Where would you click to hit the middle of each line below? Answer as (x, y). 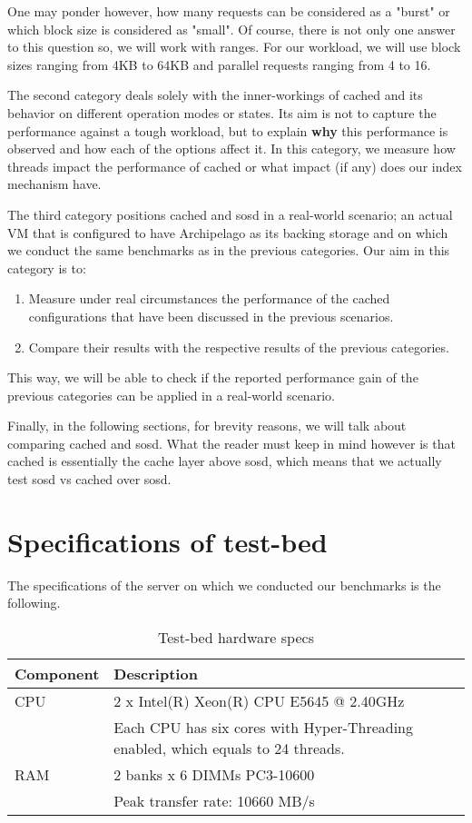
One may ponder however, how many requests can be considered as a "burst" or (229, 11)
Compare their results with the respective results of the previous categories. (239, 347)
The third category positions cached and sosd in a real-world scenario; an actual (230, 214)
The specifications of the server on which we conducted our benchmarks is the (224, 585)
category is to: (47, 268)
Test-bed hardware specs (236, 637)
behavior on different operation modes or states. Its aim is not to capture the (222, 112)
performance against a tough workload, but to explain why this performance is (228, 130)
